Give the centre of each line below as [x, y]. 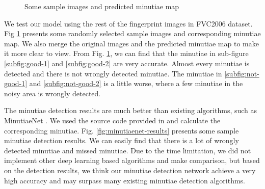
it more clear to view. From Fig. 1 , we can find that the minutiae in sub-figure [126, 53]
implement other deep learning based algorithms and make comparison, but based [132, 160]
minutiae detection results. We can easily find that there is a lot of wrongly [122, 140]
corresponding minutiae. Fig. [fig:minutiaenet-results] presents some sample [122, 130]
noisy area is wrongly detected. [52, 93]
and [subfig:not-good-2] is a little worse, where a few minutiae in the [136, 83]
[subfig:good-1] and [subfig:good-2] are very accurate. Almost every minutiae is [127, 63]
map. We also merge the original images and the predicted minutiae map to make [131, 43]
